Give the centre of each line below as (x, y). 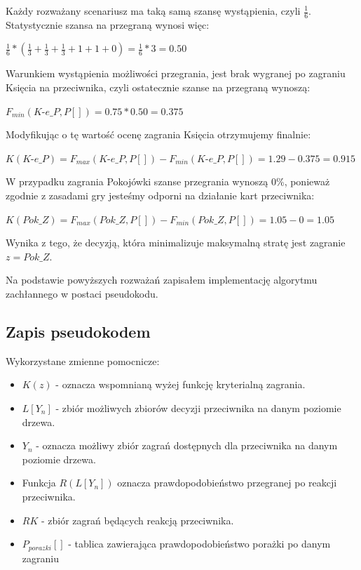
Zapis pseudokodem (78, 331)
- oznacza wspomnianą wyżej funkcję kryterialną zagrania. (180, 384)
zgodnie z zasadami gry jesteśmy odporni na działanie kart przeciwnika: (160, 195)
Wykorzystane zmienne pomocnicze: (83, 360)
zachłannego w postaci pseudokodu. (82, 293)
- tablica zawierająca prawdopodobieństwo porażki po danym (199, 544)
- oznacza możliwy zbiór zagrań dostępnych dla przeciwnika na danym (187, 445)
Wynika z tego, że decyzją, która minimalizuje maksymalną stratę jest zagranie (176, 243)
